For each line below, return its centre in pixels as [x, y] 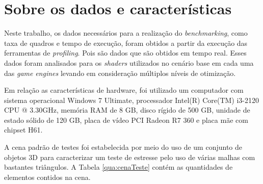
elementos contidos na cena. [47, 177]
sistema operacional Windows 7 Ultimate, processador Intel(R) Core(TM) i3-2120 [132, 100]
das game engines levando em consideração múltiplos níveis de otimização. [120, 73]
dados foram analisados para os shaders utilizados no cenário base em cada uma [129, 62]
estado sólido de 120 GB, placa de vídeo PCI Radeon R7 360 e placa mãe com [126, 120]
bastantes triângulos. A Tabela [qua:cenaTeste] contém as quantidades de [119, 167]
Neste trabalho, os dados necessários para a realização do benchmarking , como [126, 33]
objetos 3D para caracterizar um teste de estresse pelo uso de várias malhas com [130, 157]
